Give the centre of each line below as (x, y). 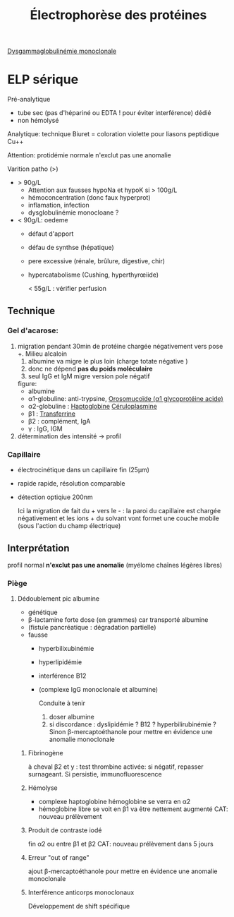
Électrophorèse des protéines (118, 15)
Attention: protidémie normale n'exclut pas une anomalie (89, 155)
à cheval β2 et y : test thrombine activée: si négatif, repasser (116, 767)
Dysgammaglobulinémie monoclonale (62, 51)
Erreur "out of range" (58, 858)
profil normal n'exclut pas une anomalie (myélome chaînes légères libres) (115, 565)
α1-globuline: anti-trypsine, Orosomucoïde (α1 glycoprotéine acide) (125, 398)
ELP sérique (43, 79)
